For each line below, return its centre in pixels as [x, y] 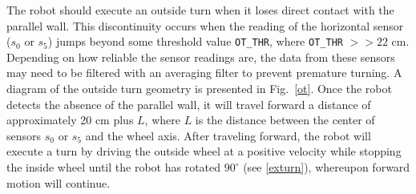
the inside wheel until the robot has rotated [114, 167]
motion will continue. [59, 182]
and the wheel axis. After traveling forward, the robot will [228, 135]
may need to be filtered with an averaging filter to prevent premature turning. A [204, 73]
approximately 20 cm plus [70, 120]
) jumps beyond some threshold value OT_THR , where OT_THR [195, 41]
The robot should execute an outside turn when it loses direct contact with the [200, 10]
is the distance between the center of [285, 120]
